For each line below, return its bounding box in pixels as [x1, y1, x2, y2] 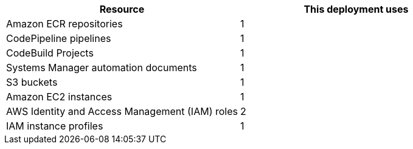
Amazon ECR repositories [6, 18, 123, 30]
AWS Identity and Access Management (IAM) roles [6, 105, 238, 117]
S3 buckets [6, 76, 58, 88]
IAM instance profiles [6, 120, 103, 132]
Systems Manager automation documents [6, 61, 197, 74]
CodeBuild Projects [6, 47, 94, 59]
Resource [99, 3, 145, 15]
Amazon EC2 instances [6, 91, 113, 103]
